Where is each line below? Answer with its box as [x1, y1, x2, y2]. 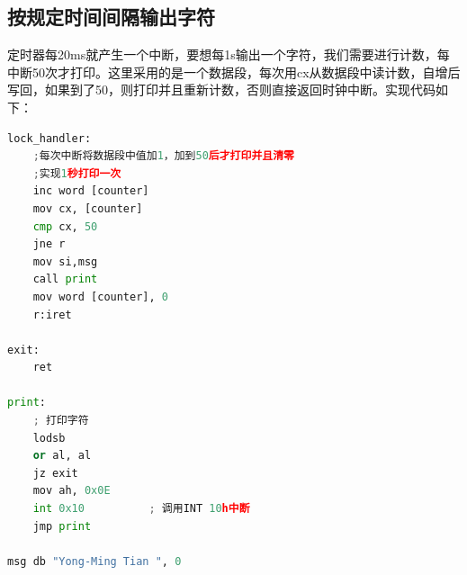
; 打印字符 [32, 414, 89, 427]
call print [32, 273, 98, 286]
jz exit [32, 466, 78, 480]
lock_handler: [7, 131, 92, 145]
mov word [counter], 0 [32, 290, 168, 303]
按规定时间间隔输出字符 [7, 3, 215, 31]
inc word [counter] [32, 184, 149, 198]
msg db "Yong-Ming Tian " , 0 [7, 554, 182, 568]
